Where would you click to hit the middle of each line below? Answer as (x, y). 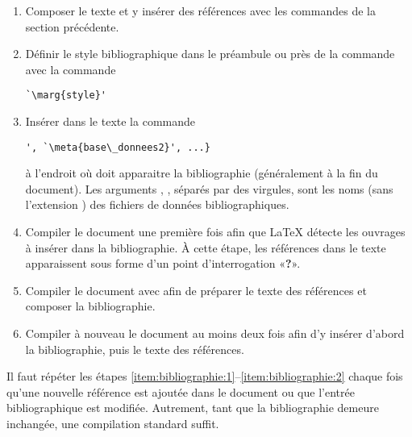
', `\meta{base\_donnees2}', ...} (118, 147)
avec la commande (71, 69)
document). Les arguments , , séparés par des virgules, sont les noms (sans (209, 188)
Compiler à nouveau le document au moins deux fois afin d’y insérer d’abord (215, 333)
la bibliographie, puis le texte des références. (135, 349)
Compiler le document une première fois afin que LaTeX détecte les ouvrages (215, 232)
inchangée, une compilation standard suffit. (113, 423)
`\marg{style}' (66, 96)
